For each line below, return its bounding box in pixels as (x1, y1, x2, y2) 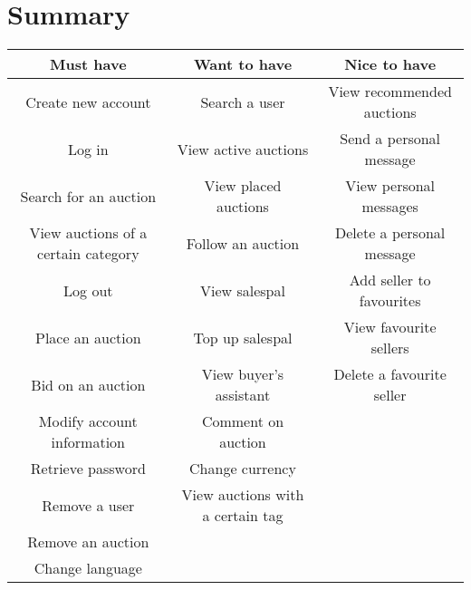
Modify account (38, 411, 138, 432)
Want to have (193, 53, 293, 75)
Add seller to (349, 269, 431, 291)
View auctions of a (29, 222, 148, 244)
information (51, 431, 126, 453)
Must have (50, 53, 127, 75)
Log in (67, 138, 109, 160)
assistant (215, 384, 271, 406)
